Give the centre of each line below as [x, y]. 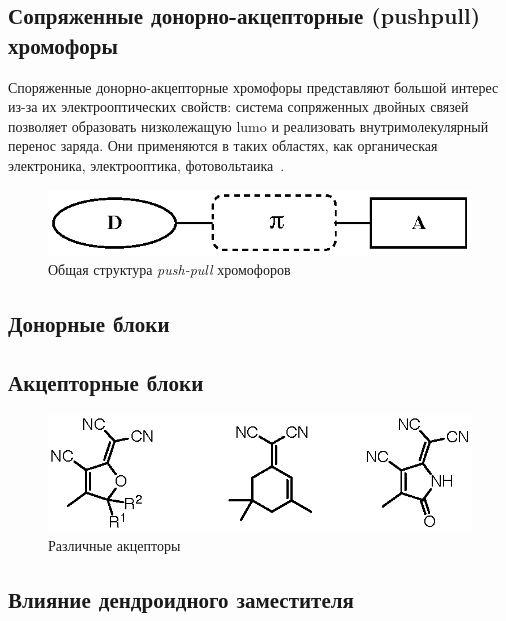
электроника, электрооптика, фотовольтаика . [146, 164]
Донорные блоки [89, 323]
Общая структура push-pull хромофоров [169, 269]
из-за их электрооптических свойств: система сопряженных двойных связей [238, 106]
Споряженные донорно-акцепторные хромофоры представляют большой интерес [253, 86]
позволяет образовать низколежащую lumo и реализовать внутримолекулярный [248, 125]
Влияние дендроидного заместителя [181, 599]
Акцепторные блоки [106, 382]
